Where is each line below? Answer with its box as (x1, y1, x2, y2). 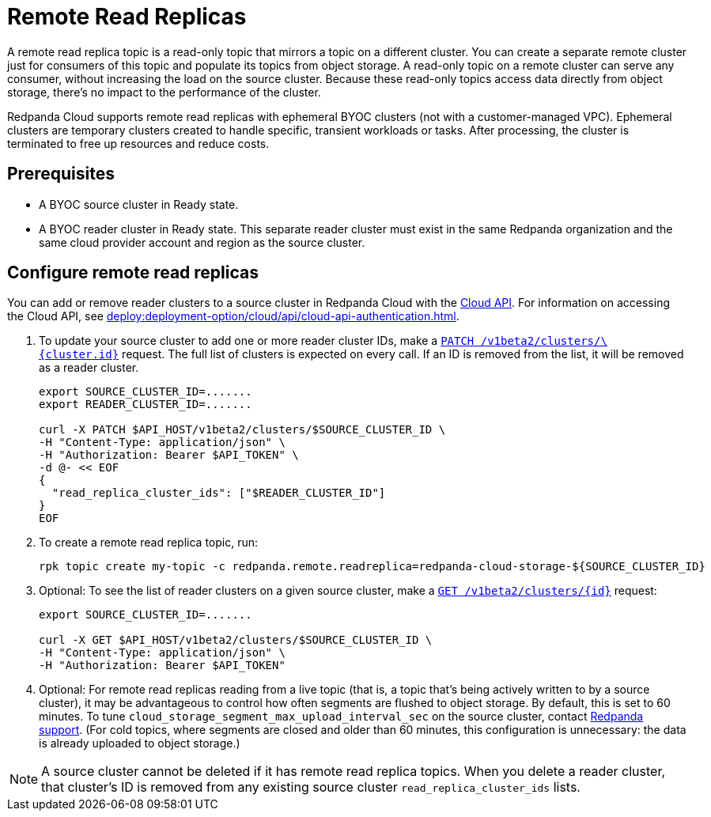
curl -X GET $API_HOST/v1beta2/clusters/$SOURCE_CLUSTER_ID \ (39, 634, 433, 647)
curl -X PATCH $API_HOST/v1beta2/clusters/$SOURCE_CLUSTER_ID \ (39, 423, 446, 437)
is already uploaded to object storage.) (39, 736, 240, 751)
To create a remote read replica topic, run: (39, 535, 259, 550)
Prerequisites (7, 164, 115, 184)
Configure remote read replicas (7, 263, 259, 283)
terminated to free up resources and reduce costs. (7, 136, 270, 150)
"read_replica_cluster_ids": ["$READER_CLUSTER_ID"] (51, 486, 386, 500)
